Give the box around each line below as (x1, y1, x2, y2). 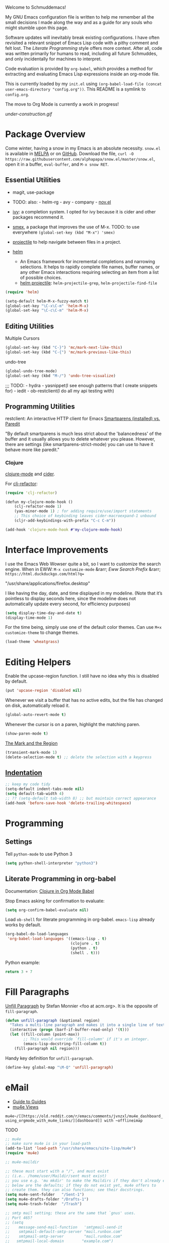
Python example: (5, 959, 40, 966)
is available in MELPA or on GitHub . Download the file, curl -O (5, 151, 134, 157)
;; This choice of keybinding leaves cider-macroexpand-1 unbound (14, 514, 156, 519)
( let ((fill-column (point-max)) (10, 1032, 80, 1037)
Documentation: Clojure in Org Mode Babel (5, 888, 95, 894)
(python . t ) (70, 946, 98, 951)
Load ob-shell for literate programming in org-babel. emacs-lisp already (5, 916, 155, 923)
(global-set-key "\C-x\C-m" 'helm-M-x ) (5, 303, 89, 309)
